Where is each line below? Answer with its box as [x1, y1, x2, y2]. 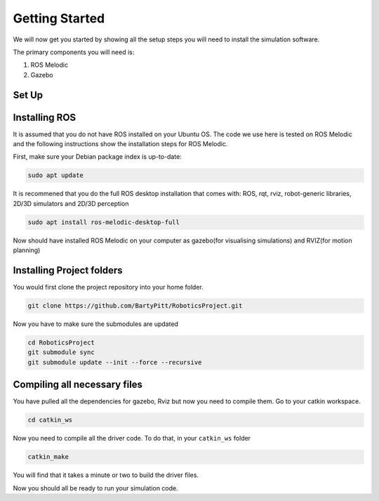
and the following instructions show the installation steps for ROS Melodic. [13, 140, 228, 148]
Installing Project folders [13, 264, 123, 276]
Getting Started [13, 11, 105, 26]
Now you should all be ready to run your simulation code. [13, 483, 178, 492]
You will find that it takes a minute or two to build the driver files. [13, 471, 199, 479]
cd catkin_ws [27, 416, 73, 424]
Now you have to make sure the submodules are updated [13, 320, 179, 328]
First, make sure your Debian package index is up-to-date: [13, 152, 182, 161]
